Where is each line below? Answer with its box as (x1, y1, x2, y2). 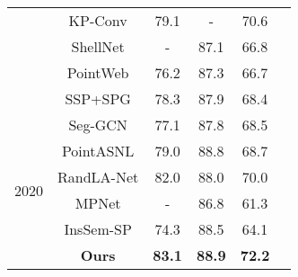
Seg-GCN (68, 114, 127, 135)
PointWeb (66, 62, 129, 83)
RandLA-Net (57, 166, 139, 187)
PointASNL (61, 140, 135, 161)
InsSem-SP (64, 219, 132, 239)
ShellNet (71, 36, 125, 57)
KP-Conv (68, 10, 127, 31)
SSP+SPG (65, 88, 131, 109)
